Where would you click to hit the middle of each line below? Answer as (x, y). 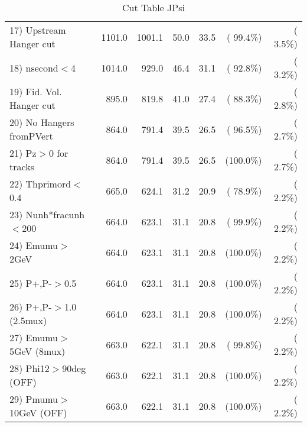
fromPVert (31, 136)
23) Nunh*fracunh (47, 214)
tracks (22, 166)
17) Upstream (38, 30)
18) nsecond (34, 67)
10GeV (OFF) (38, 413)
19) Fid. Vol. (36, 91)
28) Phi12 (30, 368)
